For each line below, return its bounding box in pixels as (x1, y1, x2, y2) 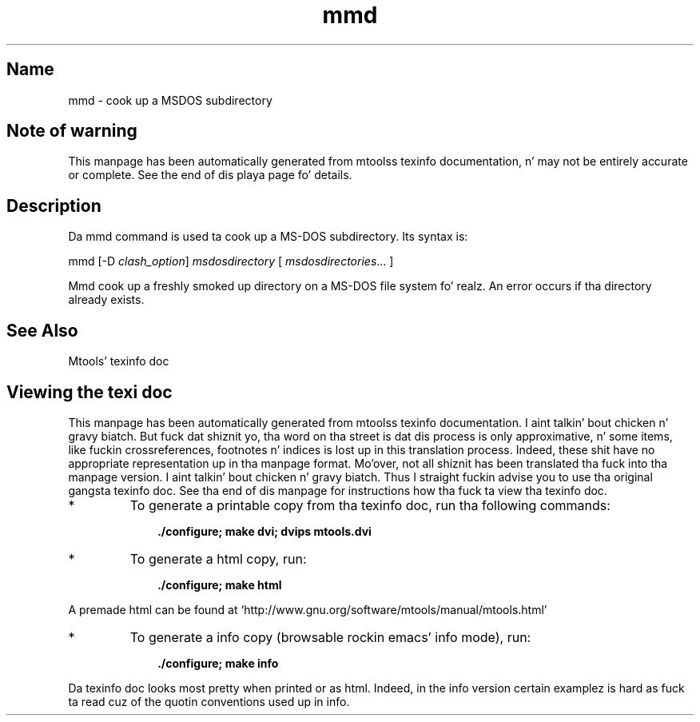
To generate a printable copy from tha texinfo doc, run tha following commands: (129, 497, 611, 513)
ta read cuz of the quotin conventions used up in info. (68, 694, 350, 708)
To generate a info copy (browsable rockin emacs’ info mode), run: (129, 628, 531, 645)
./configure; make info (157, 656, 279, 670)
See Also (6, 320, 78, 341)
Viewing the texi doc (6, 381, 173, 402)
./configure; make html (157, 577, 282, 592)
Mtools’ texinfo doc (68, 354, 169, 369)
